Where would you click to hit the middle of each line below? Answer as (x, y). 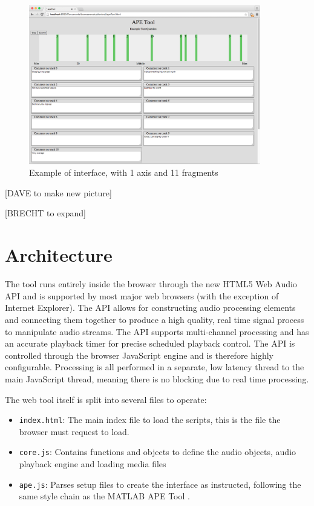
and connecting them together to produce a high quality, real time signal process (155, 319)
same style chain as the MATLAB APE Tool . (104, 496)
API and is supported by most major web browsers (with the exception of (142, 295)
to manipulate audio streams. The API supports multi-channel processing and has (157, 331)
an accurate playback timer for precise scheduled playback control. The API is (150, 343)
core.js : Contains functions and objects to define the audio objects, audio (158, 452)
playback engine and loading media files (93, 464)
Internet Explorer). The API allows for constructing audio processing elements (150, 308)
